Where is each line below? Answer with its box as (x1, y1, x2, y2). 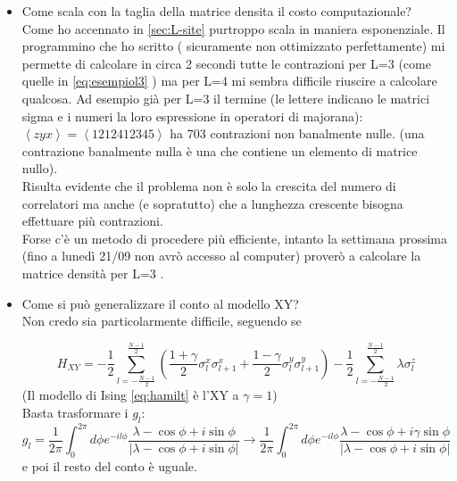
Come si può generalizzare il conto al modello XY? (21, 294, 299, 312)
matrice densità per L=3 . (21, 263, 164, 282)
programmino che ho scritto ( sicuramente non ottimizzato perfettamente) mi (21, 37, 445, 55)
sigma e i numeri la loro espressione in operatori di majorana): (21, 106, 363, 125)
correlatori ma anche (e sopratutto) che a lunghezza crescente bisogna (21, 194, 403, 212)
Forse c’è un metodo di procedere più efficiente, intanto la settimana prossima (21, 228, 448, 247)
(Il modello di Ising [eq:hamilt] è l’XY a (21, 386, 239, 404)
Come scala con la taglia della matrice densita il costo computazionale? (21, 2, 411, 20)
